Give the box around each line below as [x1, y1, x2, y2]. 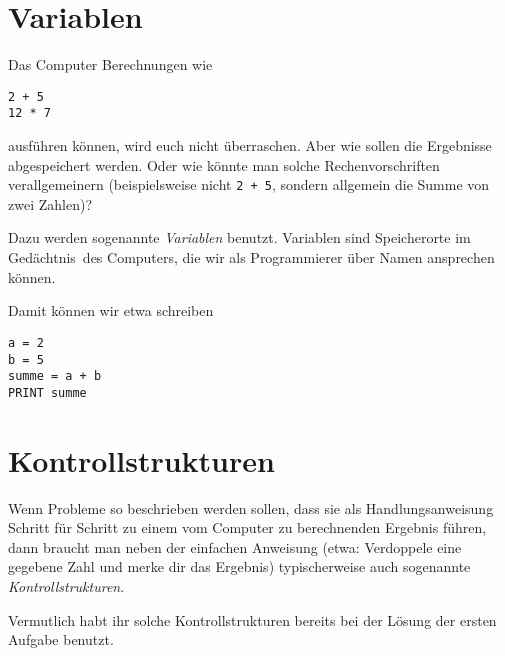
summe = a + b [8, 369, 102, 384]
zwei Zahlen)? [8, 193, 92, 214]
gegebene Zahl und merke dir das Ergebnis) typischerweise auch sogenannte [8, 556, 471, 577]
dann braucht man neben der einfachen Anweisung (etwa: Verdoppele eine [8, 536, 462, 557]
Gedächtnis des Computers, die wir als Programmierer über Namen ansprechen [8, 247, 495, 268]
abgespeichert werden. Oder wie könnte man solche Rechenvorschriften [8, 154, 440, 175]
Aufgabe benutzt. [8, 629, 114, 650]
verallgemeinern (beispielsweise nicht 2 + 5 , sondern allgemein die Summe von [8, 174, 490, 195]
